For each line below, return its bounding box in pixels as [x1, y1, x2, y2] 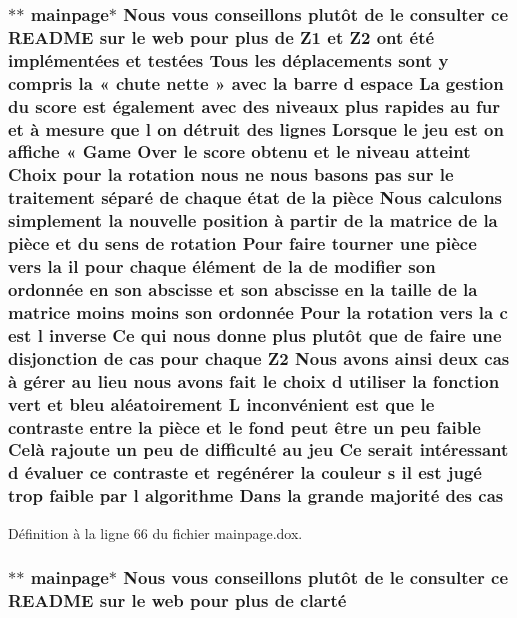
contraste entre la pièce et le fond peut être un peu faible [8, 414, 481, 439]
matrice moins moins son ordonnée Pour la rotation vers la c [8, 299, 508, 324]
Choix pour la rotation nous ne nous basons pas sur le [8, 162, 454, 187]
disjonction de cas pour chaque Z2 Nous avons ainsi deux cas [8, 345, 510, 370]
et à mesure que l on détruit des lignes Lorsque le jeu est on [8, 116, 504, 141]
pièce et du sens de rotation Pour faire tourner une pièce [8, 231, 477, 256]
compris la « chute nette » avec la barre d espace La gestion [8, 70, 504, 95]
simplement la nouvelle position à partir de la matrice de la [8, 208, 498, 233]
